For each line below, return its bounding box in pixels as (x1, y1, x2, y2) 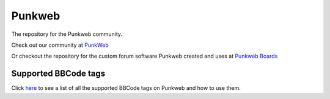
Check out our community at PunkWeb (11, 41, 109, 49)
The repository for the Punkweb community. (11, 30, 122, 38)
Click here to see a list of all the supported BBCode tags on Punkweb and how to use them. (11, 84, 241, 92)
